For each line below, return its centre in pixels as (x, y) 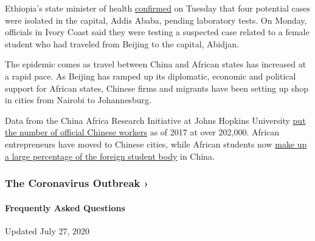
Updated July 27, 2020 (47, 230)
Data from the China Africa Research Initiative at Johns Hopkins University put (155, 120)
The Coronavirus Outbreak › (77, 183)
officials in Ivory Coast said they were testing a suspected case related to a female (157, 32)
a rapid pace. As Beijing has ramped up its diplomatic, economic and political (151, 76)
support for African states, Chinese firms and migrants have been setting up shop (157, 88)
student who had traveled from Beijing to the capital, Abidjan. (122, 43)
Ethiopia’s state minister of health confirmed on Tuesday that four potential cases (158, 8)
